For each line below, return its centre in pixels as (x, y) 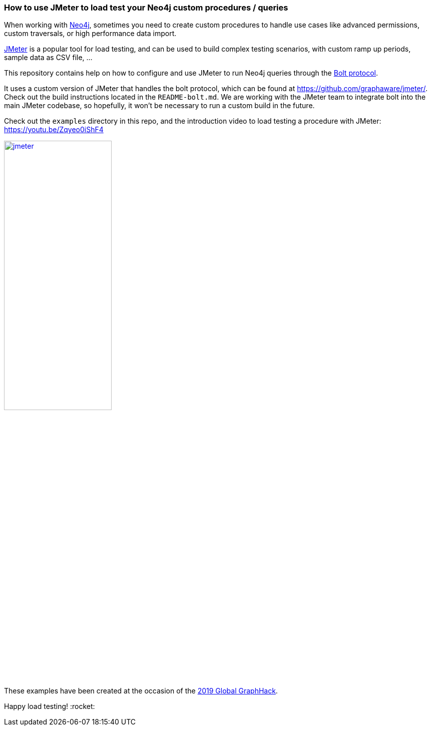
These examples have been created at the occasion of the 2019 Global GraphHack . (141, 691)
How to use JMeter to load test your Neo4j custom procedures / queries (146, 8)
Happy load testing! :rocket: (50, 706)
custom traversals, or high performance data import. (90, 34)
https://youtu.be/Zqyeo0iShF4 (54, 130)
